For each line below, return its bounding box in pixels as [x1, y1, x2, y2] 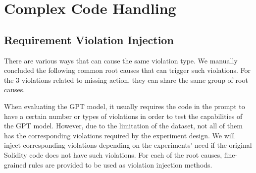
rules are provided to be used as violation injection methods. [28, 159, 212, 170]
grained [4, 159, 27, 170]
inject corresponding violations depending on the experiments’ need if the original [4, 140, 252, 150]
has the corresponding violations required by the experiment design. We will [4, 130, 235, 140]
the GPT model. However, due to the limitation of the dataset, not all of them [4, 120, 243, 131]
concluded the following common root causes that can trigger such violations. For [4, 65, 251, 75]
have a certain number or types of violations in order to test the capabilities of [4, 111, 243, 121]
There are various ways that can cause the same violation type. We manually [4, 55, 238, 65]
